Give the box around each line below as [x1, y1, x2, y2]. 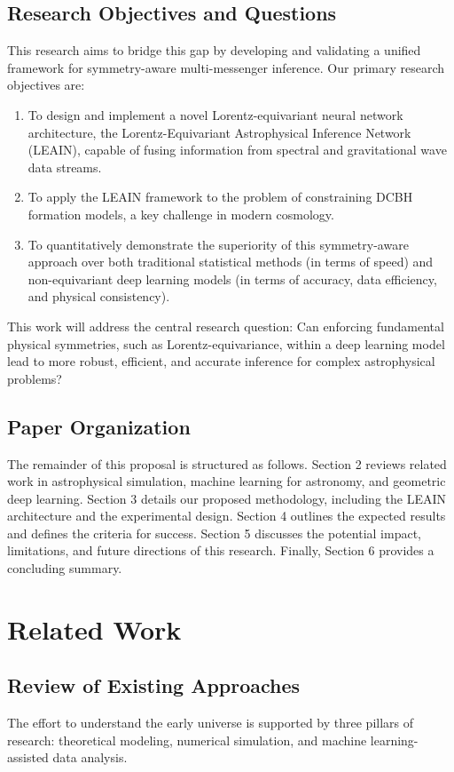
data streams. [27, 157, 102, 176]
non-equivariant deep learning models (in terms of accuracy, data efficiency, [27, 269, 437, 288]
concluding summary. [7, 559, 122, 577]
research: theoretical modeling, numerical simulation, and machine [7, 730, 367, 749]
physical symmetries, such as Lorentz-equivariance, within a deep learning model [7, 334, 445, 353]
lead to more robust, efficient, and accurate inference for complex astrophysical [7, 352, 435, 370]
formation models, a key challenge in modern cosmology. [27, 204, 334, 223]
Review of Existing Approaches [7, 672, 301, 699]
